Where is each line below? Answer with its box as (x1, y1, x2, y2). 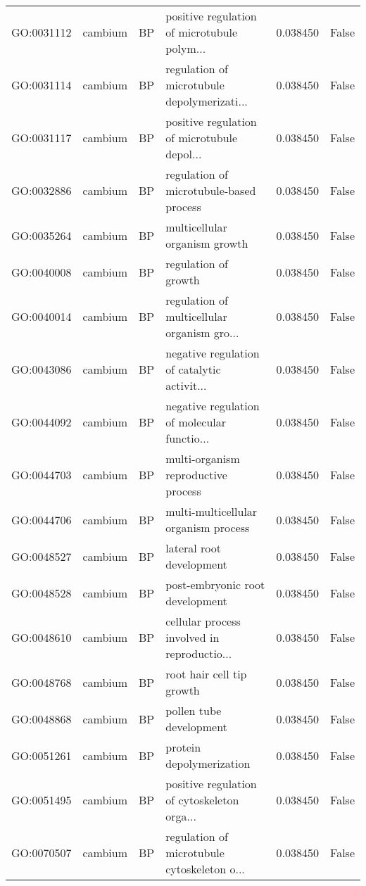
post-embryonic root (165, 576, 265, 593)
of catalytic (165, 361, 221, 377)
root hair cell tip (165, 666, 247, 682)
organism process (165, 519, 250, 536)
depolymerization (165, 755, 251, 771)
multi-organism (165, 450, 240, 467)
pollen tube (165, 702, 222, 719)
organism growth (165, 235, 248, 251)
